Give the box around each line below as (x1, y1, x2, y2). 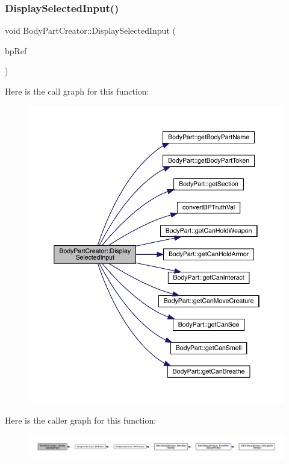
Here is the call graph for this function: (5, 85, 149, 97)
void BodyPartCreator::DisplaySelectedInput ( (5, 24, 176, 37)
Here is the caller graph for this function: (5, 413, 157, 426)
